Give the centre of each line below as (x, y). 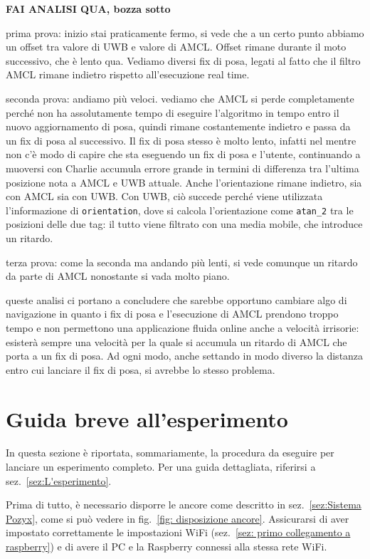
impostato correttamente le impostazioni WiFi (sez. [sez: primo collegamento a (178, 532)
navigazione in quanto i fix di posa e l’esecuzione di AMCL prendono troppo (172, 314)
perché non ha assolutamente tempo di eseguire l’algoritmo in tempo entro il (173, 112)
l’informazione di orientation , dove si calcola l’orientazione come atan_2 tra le (180, 210)
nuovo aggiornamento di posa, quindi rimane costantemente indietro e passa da (178, 126)
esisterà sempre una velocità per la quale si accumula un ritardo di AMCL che (176, 341)
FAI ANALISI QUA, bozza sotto (88, 9)
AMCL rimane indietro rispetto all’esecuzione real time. (128, 74)
